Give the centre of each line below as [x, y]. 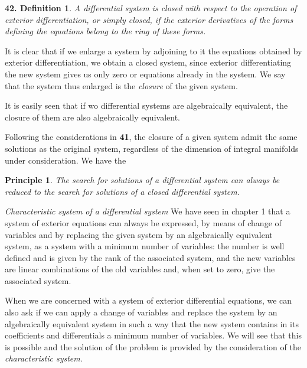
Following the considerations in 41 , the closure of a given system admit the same [151, 137]
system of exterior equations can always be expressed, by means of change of [143, 222]
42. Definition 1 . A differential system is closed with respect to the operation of [151, 8]
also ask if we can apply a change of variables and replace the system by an [141, 312]
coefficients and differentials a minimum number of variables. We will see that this [153, 335]
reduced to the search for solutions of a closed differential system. [122, 191]
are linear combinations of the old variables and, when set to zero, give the [140, 269]
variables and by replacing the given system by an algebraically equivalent [139, 234]
